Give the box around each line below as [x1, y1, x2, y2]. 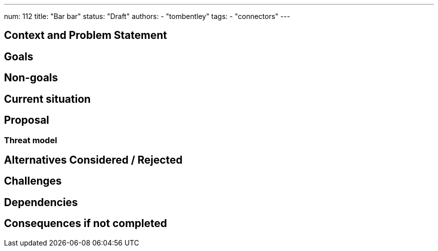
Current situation [4, 92, 91, 105]
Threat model [4, 135, 57, 145]
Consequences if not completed [4, 217, 167, 230]
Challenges [4, 175, 62, 188]
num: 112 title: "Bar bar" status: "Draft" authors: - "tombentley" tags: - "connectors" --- [4, 12, 290, 20]
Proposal [4, 114, 49, 127]
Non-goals [4, 71, 58, 84]
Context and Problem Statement [4, 29, 167, 42]
